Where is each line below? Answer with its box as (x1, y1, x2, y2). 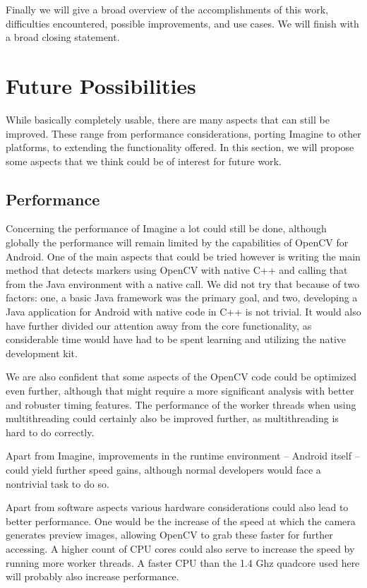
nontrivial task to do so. (6, 476, 109, 491)
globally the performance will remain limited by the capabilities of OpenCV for (6, 235, 349, 250)
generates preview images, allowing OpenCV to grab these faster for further (6, 527, 333, 542)
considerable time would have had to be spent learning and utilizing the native (6, 332, 347, 347)
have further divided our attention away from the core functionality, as (6, 318, 312, 332)
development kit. (6, 345, 78, 360)
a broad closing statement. (6, 30, 120, 44)
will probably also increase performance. (6, 569, 179, 584)
